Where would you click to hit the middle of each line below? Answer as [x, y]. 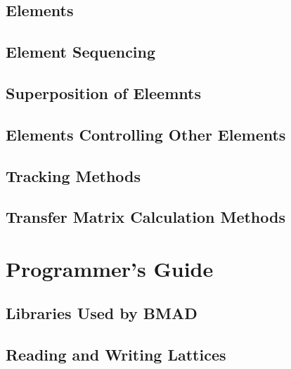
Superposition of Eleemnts [103, 92]
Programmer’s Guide [110, 268]
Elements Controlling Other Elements [146, 134]
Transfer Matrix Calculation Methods [145, 217]
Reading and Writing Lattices [116, 355]
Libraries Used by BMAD [102, 313]
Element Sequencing [81, 52]
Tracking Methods [73, 175]
